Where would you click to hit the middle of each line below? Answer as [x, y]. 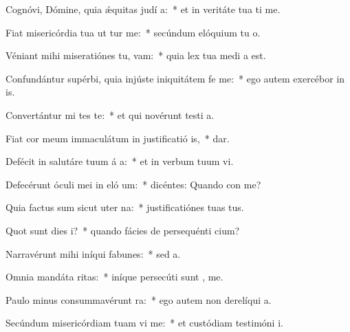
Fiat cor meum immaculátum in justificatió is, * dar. [118, 138]
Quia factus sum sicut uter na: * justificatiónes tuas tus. [125, 207]
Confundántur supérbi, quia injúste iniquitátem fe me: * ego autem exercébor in [175, 78]
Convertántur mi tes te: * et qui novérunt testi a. [110, 114]
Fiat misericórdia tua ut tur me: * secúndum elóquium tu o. [133, 32]
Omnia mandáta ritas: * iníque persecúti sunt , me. [114, 277]
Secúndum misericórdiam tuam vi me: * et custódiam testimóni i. [144, 323]
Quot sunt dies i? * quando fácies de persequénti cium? [123, 230]
